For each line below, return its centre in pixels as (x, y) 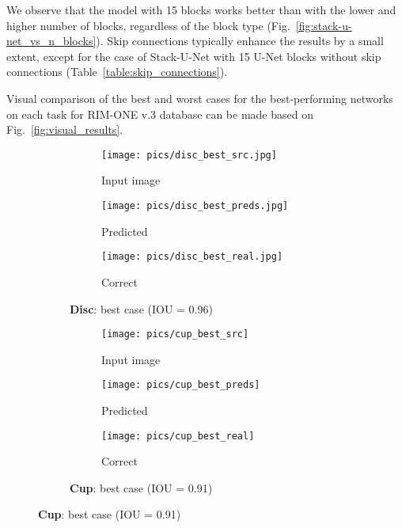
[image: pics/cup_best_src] (175, 334)
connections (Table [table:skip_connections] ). (117, 72)
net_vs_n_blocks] (51, 41)
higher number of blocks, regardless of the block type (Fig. (148, 25)
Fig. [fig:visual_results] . (65, 129)
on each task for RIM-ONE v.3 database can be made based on (160, 114)
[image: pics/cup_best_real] (178, 436)
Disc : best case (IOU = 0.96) (141, 308)
